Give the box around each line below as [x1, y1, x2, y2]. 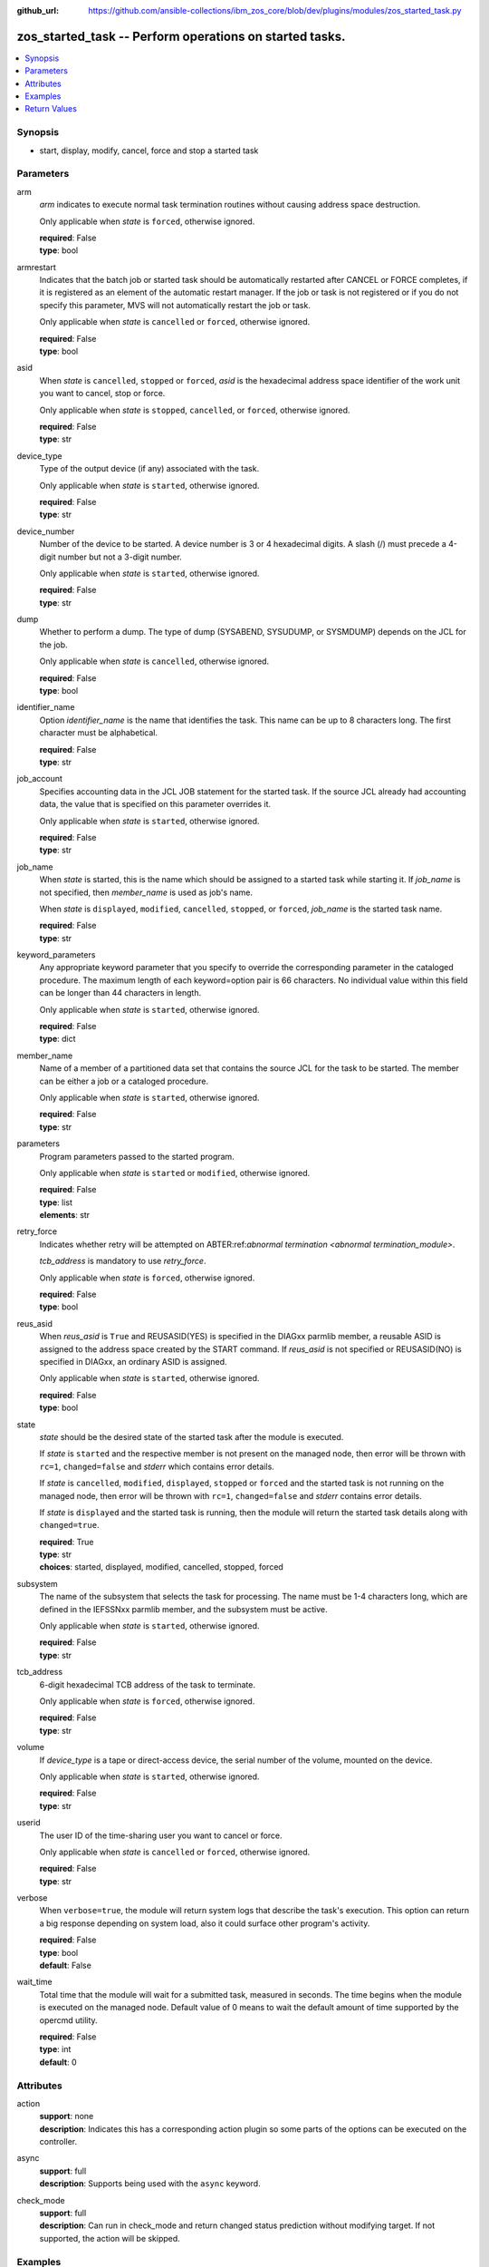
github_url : [16, 5, 59, 15]
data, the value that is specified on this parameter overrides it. [39, 799, 272, 810]
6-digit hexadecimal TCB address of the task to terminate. [39, 1678, 255, 1690]
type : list [39, 1197, 72, 1208]
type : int [39, 2044, 72, 2055]
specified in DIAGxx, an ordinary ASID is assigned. [39, 1357, 227, 1367]
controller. [39, 2136, 78, 2147]
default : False [39, 1960, 92, 1971]
